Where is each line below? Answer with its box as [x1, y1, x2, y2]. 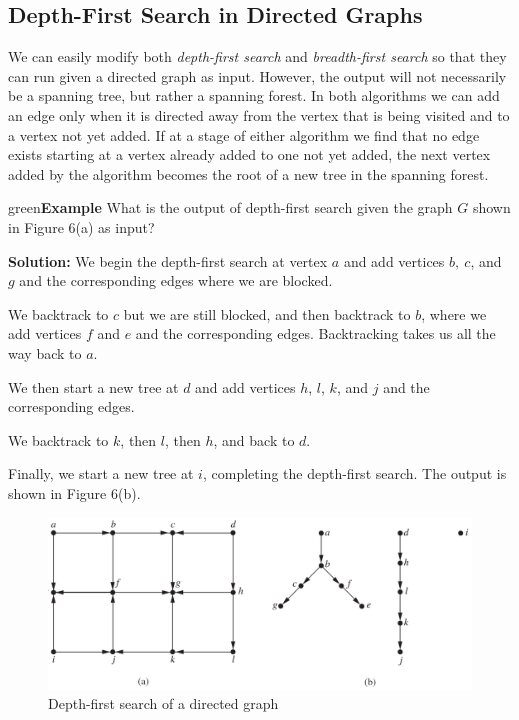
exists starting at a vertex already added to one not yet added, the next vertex [8, 144, 491, 165]
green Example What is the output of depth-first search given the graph [8, 197, 453, 218]
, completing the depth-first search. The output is [202, 463, 507, 484]
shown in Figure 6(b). [8, 482, 141, 503]
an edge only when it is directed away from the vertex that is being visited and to [8, 104, 510, 125]
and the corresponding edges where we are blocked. [19, 270, 333, 291]
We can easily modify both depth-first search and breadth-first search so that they [8, 46, 507, 67]
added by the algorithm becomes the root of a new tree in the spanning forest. [8, 163, 489, 184]
